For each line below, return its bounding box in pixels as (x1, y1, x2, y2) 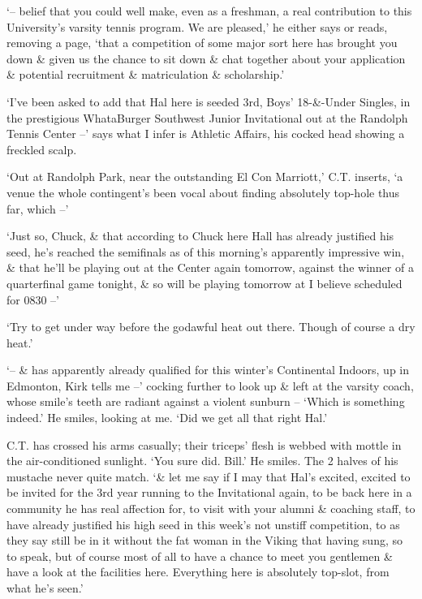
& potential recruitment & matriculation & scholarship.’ (6, 66, 285, 83)
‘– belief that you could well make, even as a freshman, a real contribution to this (6, 2, 412, 19)
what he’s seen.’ (6, 580, 84, 596)
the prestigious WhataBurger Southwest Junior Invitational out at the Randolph (6, 109, 408, 126)
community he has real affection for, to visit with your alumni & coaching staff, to (6, 500, 416, 517)
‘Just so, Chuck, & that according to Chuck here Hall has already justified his (6, 227, 394, 244)
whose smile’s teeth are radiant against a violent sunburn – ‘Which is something (6, 393, 405, 410)
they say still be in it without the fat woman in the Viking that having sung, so (6, 532, 403, 549)
